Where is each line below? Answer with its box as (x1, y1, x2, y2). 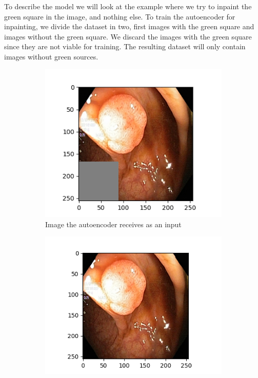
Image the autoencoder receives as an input (45, 218, 182, 229)
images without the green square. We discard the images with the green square (4, 31, 252, 42)
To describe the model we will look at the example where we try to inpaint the (4, 1, 252, 11)
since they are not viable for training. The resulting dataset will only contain (4, 41, 246, 52)
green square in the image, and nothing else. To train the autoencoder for (4, 11, 235, 22)
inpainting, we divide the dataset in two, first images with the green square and (4, 21, 254, 32)
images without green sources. (4, 51, 98, 62)
